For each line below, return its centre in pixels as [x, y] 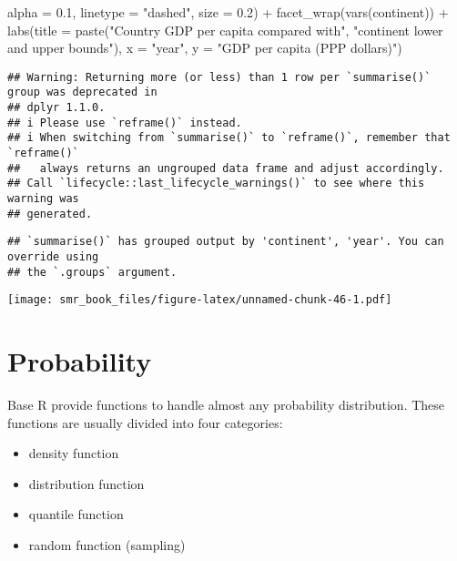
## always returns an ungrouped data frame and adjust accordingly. [226, 168]
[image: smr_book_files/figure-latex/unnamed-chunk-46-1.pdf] [200, 300]
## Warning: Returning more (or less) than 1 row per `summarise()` [219, 77]
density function [74, 453]
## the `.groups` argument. [92, 272]
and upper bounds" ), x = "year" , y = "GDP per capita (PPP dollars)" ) [205, 48]
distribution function [86, 483]
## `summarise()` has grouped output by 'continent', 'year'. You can [226, 242]
